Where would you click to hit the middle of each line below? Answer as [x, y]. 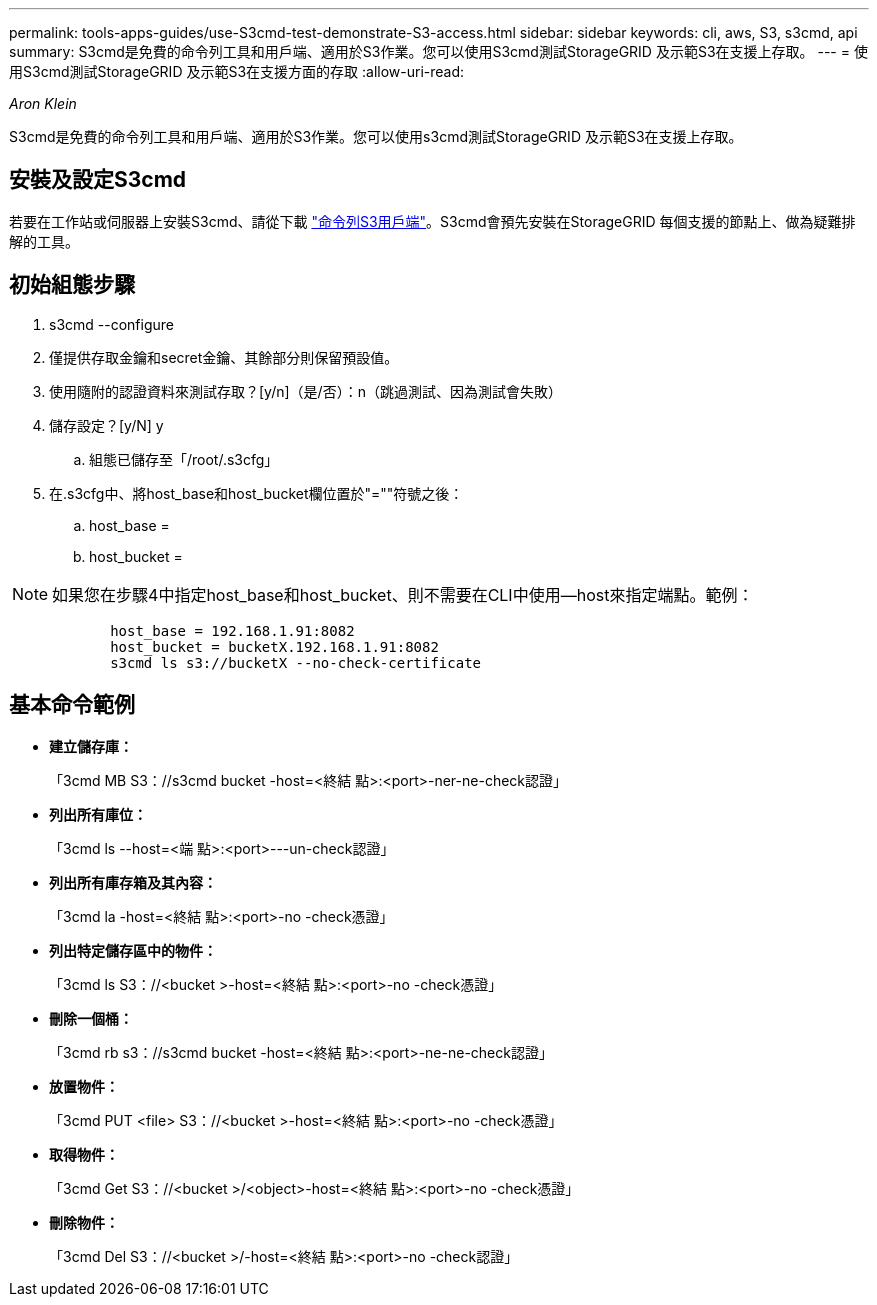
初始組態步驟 [72, 285]
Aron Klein [43, 103]
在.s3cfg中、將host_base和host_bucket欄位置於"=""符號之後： [256, 493]
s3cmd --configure [111, 324]
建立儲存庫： [91, 746]
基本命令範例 [72, 705]
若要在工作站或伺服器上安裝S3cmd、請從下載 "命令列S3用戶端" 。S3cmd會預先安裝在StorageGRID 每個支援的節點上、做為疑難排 [432, 221]
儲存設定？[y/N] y [106, 425]
